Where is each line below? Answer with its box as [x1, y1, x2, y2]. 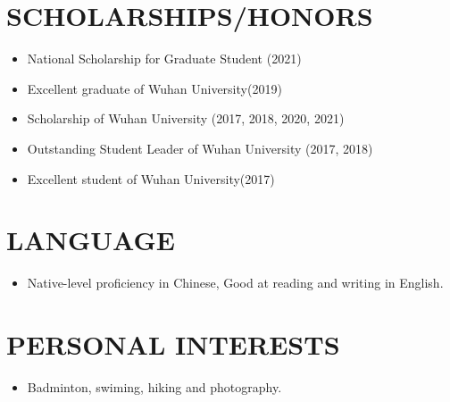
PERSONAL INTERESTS [6, 326, 340, 362]
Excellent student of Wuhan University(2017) [27, 169, 275, 188]
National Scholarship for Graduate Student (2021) [27, 49, 302, 68]
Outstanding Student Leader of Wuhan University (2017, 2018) [27, 138, 373, 157]
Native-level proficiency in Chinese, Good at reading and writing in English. [27, 273, 444, 292]
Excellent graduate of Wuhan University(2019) [27, 79, 282, 97]
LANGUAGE [6, 222, 175, 258]
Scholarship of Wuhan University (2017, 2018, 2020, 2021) [27, 109, 345, 128]
